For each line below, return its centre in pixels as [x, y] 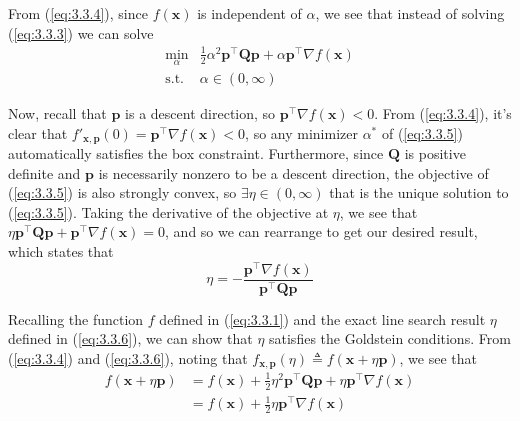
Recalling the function [76, 318]
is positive [435, 153]
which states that [61, 251]
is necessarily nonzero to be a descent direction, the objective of [293, 172]
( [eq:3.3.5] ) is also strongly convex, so [122, 192]
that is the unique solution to [419, 192]
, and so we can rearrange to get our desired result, [321, 231]
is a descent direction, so [200, 112]
